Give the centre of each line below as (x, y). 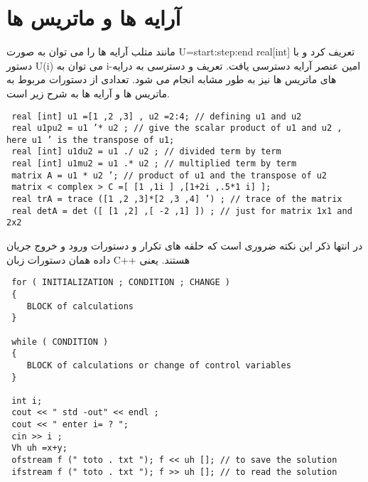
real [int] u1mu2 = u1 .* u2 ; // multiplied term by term (154, 164)
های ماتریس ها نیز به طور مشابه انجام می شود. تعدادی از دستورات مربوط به (172, 79)
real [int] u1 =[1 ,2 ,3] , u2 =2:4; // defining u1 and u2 (157, 116)
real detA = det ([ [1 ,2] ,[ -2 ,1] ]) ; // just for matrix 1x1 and (182, 211)
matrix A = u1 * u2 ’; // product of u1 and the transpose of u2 (169, 175)
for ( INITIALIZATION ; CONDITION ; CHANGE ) (121, 283)
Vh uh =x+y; (39, 448)
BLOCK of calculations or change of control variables (159, 365)
